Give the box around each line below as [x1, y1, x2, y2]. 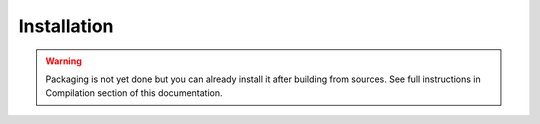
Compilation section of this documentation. [45, 87, 224, 99]
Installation [18, 15, 114, 37]
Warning [45, 55, 82, 67]
